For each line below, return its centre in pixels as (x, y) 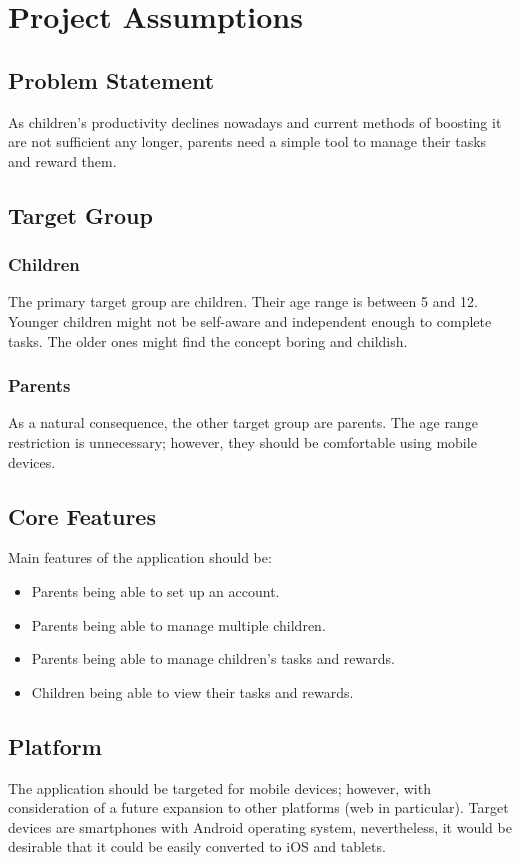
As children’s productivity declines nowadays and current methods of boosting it (255, 121)
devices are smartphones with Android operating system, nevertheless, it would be (260, 826)
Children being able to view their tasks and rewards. (192, 691)
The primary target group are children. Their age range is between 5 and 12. (243, 301)
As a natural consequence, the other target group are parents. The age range (243, 422)
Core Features (82, 515)
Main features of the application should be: (140, 557)
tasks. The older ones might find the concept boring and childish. (208, 340)
